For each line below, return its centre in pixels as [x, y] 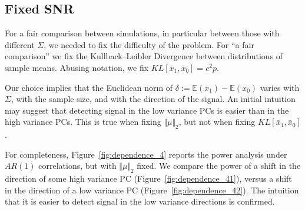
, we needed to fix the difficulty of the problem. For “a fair [149, 44]
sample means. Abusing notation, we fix [77, 67]
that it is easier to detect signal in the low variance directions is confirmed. [140, 201]
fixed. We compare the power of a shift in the [219, 166]
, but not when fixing [217, 122]
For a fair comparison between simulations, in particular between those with [142, 33]
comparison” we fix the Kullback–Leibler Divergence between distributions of [144, 56]
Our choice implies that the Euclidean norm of [89, 87]
